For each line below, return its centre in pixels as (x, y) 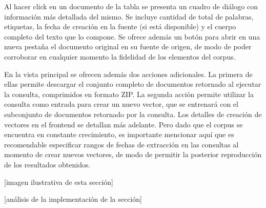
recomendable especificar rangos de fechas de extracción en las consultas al (121, 144)
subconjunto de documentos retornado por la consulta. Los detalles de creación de (133, 114)
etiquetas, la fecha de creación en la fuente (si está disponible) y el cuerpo (120, 26)
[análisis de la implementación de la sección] (73, 199)
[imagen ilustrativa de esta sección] (59, 182)
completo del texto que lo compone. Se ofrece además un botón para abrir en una (132, 36)
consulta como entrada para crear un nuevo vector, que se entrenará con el (121, 104)
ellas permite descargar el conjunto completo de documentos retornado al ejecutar (133, 84)
